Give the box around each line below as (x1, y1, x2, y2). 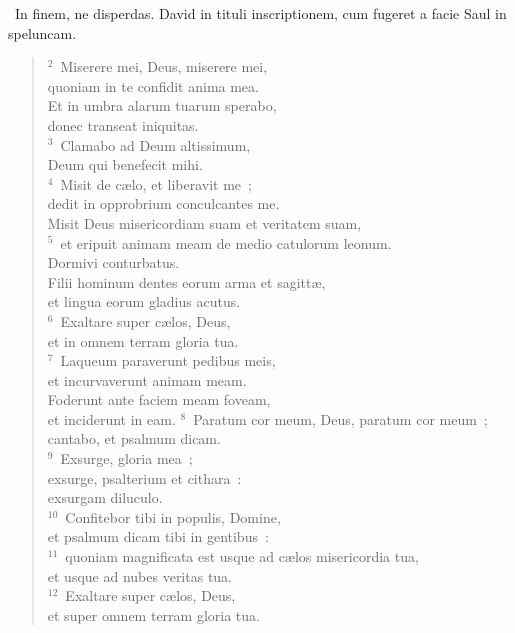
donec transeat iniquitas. (47, 114, 199, 135)
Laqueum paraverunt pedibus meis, (60, 350, 276, 371)
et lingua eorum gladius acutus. (47, 291, 241, 312)
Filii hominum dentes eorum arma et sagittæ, (47, 271, 326, 292)
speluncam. (8, 22, 77, 43)
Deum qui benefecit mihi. (47, 154, 203, 175)
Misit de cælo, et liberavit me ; (60, 173, 252, 194)
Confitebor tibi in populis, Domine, (65, 506, 281, 527)
